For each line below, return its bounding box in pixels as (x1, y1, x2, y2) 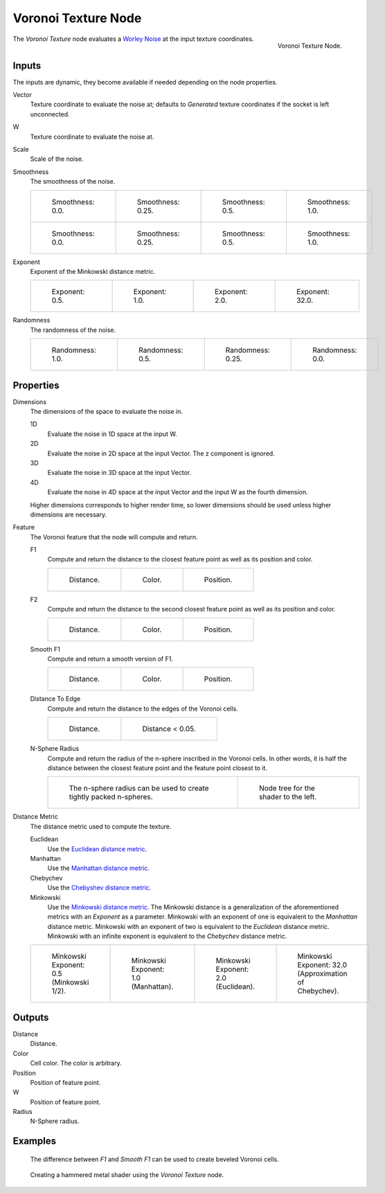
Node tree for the (258, 783, 315, 793)
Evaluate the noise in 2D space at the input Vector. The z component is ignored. (47, 449, 275, 458)
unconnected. (30, 110, 70, 118)
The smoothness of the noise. (30, 177, 116, 186)
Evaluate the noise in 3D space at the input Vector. (47, 469, 192, 477)
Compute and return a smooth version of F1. (47, 655, 173, 663)
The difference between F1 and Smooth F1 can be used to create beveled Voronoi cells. (30, 1155, 280, 1163)
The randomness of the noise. (30, 326, 116, 334)
